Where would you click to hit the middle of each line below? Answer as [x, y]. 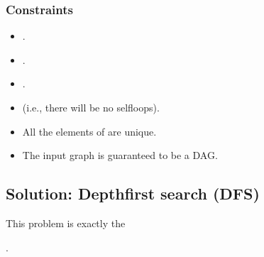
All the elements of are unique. [89, 131]
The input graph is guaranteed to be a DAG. [120, 155]
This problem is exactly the [66, 223]
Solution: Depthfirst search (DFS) [133, 193]
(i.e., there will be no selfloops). [91, 107]
